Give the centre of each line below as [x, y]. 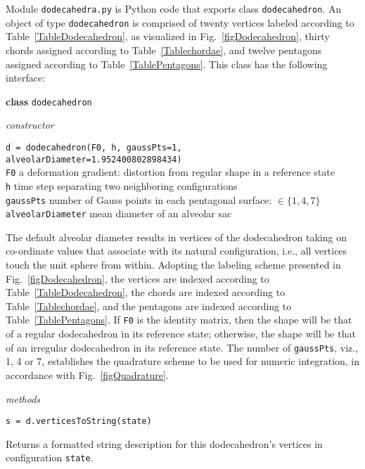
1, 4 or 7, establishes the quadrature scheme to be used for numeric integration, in [183, 361]
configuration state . [50, 457]
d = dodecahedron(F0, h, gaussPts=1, [94, 147]
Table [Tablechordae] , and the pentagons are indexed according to [149, 306]
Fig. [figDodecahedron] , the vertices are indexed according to [137, 278]
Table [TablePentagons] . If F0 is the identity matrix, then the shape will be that [179, 320]
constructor [30, 125]
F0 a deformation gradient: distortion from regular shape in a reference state [170, 172]
